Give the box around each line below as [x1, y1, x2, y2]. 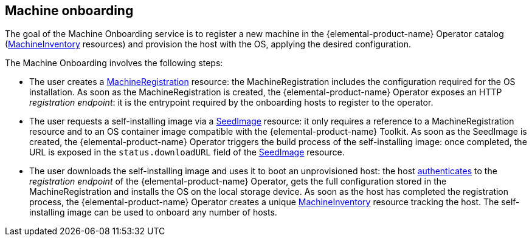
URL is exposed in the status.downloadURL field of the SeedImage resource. [29, 147, 345, 158]
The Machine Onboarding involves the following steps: [5, 58, 223, 69]
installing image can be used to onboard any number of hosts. [29, 207, 277, 218]
